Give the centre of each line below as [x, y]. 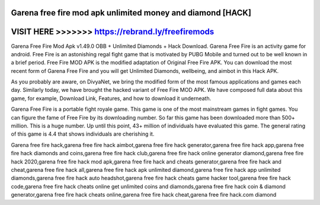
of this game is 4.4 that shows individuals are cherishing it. [83, 134]
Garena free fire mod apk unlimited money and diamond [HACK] [131, 13]
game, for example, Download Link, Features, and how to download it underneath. [111, 98]
